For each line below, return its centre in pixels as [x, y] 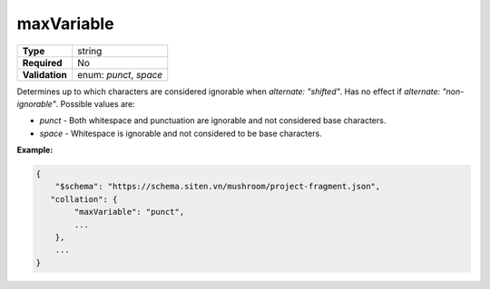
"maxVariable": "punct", [129, 212]
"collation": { [84, 199]
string [90, 51]
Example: [35, 150]
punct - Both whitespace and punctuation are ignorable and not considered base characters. [213, 120]
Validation [45, 74]
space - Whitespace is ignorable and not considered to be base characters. [181, 133]
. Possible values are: [96, 103]
